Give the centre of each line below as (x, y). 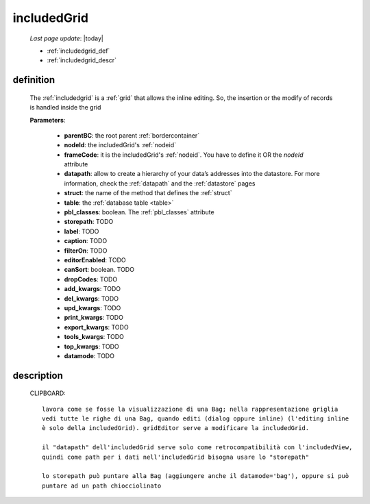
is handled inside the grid (65, 108)
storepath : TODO (89, 222)
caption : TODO (86, 241)
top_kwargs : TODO (91, 346)
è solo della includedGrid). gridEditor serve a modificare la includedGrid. (176, 428)
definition (34, 80)
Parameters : (48, 120)
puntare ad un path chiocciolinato (102, 486)
